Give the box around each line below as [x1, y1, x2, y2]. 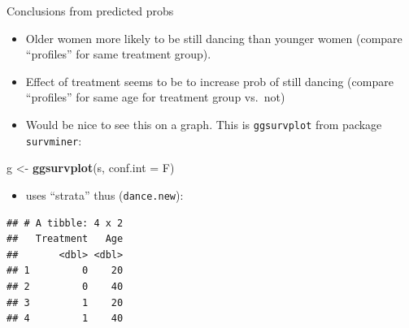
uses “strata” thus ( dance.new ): [25, 186, 184, 203]
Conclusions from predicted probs [7, 2, 174, 19]
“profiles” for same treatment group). [25, 45, 211, 63]
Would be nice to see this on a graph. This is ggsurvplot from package [25, 115, 382, 132]
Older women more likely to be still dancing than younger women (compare [25, 29, 402, 46]
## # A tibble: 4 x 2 [7, 217, 124, 229]
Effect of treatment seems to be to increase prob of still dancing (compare [25, 72, 394, 89]
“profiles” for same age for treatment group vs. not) [25, 88, 285, 106]
